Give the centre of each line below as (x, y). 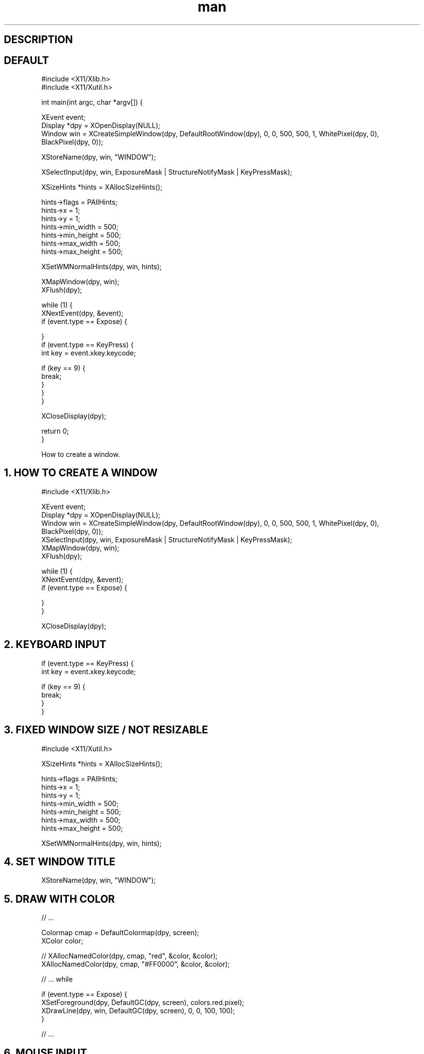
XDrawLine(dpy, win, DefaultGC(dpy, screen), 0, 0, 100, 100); (138, 1011)
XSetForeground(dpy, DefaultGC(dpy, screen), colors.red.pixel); (143, 1003)
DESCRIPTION (38, 40)
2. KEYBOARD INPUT (55, 645)
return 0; (55, 431)
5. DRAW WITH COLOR (60, 899)
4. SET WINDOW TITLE (60, 861)
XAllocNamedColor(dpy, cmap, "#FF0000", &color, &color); (136, 964)
